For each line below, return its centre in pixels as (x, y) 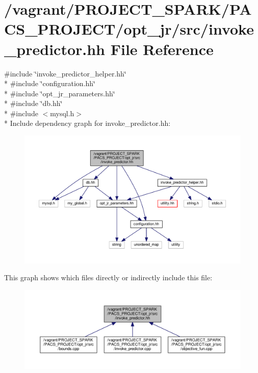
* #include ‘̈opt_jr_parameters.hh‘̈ (60, 93)
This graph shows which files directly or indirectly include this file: (108, 277)
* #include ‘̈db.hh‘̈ (33, 103)
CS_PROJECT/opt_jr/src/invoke (129, 29)
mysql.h (62, 113)
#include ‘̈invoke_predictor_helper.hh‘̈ (65, 73)
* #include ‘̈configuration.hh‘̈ (50, 83)
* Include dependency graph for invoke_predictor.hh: (87, 123)
